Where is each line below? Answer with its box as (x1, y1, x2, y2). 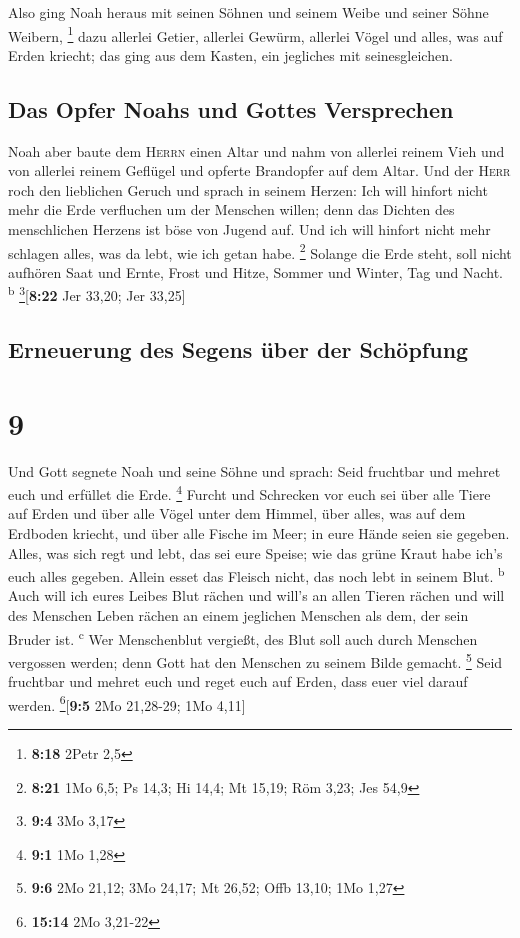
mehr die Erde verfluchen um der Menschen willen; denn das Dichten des (8, 199, 455, 220)
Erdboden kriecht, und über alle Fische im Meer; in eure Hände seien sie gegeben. (8, 523, 510, 544)
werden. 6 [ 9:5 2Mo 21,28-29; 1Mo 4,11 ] (8, 691, 246, 715)
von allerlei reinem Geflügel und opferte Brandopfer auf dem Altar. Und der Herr (8, 160, 511, 181)
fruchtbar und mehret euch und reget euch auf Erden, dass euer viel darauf (8, 671, 468, 692)
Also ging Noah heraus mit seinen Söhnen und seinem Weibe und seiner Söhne (8, 2, 489, 22)
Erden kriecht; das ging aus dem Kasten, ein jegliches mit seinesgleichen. (8, 44, 453, 65)
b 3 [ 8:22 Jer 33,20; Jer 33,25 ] (8, 282, 186, 306)
